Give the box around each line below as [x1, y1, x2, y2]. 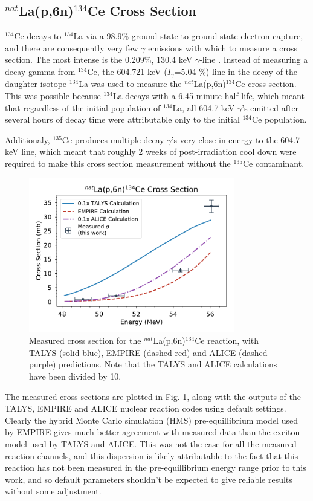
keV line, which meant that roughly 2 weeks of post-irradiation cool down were [5, 145, 297, 158]
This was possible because [5, 89, 101, 102]
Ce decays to [14, 30, 62, 42]
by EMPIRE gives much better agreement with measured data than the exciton [5, 425, 300, 438]
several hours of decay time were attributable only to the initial [5, 113, 240, 126]
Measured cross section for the [29, 334, 141, 347]
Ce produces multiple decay [62, 133, 164, 146]
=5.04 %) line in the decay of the [174, 65, 298, 77]
